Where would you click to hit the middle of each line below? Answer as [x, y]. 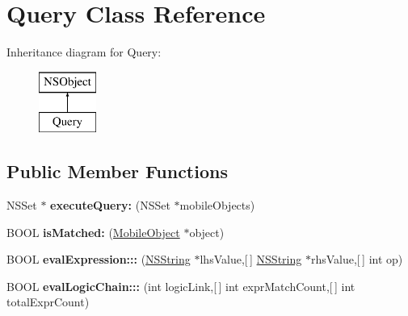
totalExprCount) [48, 302]
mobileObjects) [217, 205]
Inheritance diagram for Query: [84, 52]
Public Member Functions [117, 171]
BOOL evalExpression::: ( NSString [99, 259]
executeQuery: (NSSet [110, 205]
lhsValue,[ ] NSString [251, 259]
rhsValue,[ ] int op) [357, 259]
